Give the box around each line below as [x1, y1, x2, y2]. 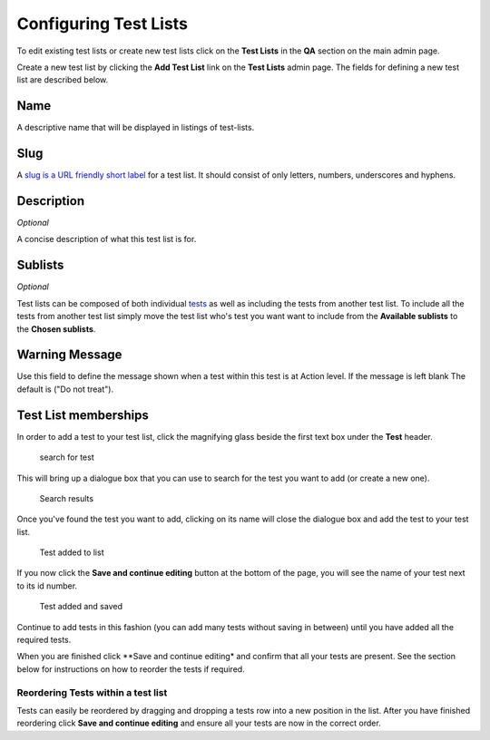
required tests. [16, 635, 72, 646]
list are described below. [16, 74, 109, 85]
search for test [39, 452, 94, 462]
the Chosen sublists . [16, 323, 96, 335]
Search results [39, 492, 94, 503]
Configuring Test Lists [16, 14, 188, 34]
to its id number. [16, 580, 77, 591]
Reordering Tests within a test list [16, 686, 168, 698]
